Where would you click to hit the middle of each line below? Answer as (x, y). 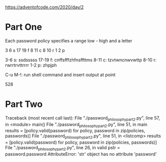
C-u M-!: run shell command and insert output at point (60, 75)
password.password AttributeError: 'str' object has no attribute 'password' (81, 154)
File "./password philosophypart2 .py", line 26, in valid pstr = (63, 148)
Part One (24, 27)
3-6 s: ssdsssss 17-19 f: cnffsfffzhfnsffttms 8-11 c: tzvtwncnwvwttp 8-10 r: (81, 60)
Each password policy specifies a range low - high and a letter (69, 40)
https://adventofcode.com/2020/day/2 (45, 7)
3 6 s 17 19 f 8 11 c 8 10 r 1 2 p (35, 50)
